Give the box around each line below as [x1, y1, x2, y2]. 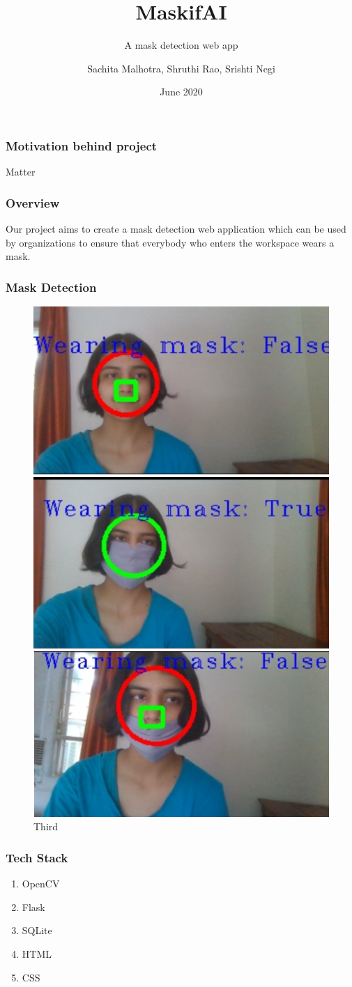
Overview [6, 194, 60, 211]
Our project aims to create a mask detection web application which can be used [6, 222, 346, 236]
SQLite [22, 923, 52, 938]
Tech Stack [6, 848, 68, 866]
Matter [6, 164, 36, 179]
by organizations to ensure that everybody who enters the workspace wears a [6, 235, 335, 249]
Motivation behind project [6, 137, 158, 154]
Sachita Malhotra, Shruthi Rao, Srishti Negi [87, 61, 275, 75]
